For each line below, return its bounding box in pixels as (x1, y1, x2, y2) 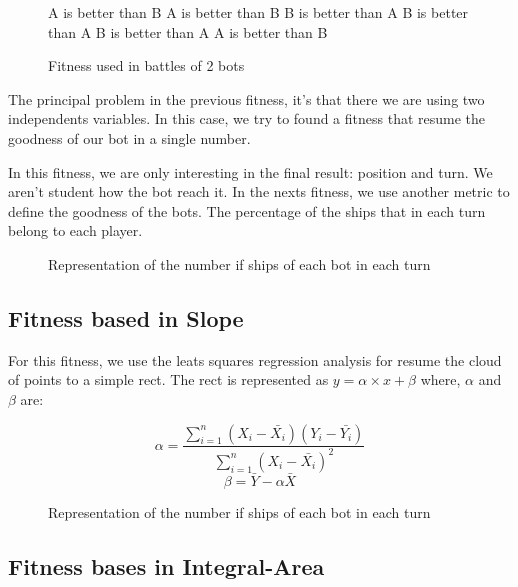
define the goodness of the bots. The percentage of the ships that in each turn (8, 200, 486, 221)
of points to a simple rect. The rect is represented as (8, 369, 329, 390)
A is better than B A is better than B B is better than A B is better (48, 2, 469, 22)
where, (420, 369, 461, 390)
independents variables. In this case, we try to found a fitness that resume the (8, 108, 486, 129)
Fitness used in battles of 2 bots (48, 55, 245, 76)
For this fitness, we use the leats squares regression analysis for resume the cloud (8, 349, 502, 370)
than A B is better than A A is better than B (48, 21, 328, 42)
